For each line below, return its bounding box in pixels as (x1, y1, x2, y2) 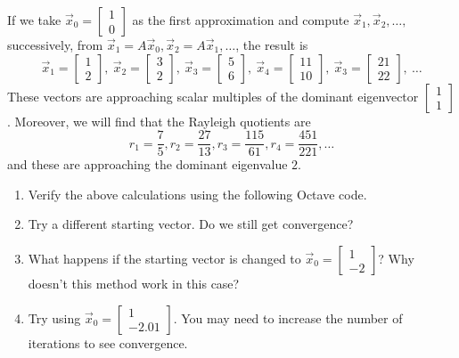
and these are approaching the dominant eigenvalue (7, 155, 288, 174)
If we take (7, 11, 61, 28)
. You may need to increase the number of (173, 308, 403, 327)
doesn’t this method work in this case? (28, 274, 240, 293)
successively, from (7, 36, 103, 53)
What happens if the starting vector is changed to (28, 249, 301, 268)
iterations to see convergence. (28, 333, 188, 352)
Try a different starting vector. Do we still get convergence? (28, 215, 354, 233)
